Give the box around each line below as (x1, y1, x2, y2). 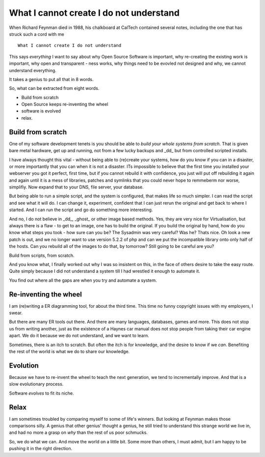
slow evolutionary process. (9, 381, 64, 387)
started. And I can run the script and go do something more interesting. (9, 207, 153, 213)
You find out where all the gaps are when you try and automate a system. (9, 277, 157, 283)
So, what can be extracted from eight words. (9, 85, 100, 91)
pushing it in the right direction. (9, 446, 73, 452)
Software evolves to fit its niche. (9, 390, 74, 396)
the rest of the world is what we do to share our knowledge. (9, 349, 130, 354)
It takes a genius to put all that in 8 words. (9, 76, 94, 82)
